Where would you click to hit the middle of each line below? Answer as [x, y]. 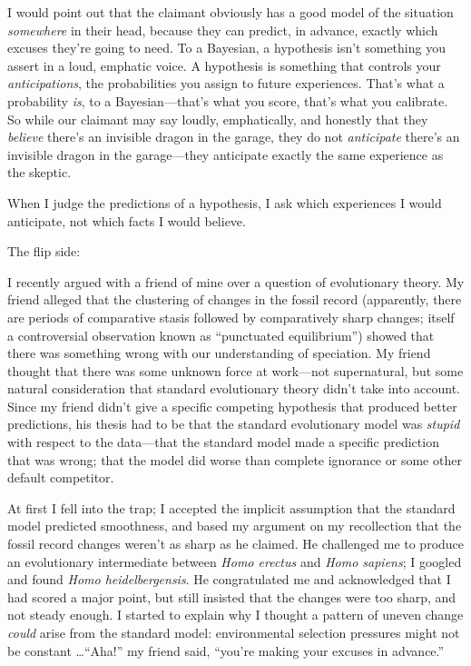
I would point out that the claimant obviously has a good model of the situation [231, 12]
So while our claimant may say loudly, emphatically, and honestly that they [218, 119]
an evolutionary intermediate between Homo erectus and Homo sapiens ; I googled [235, 561]
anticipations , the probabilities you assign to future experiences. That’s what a [226, 83]
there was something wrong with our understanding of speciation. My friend [219, 353]
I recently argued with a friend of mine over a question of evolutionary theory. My [236, 281]
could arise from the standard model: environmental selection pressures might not [234, 632]
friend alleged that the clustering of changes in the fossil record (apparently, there [235, 299]
